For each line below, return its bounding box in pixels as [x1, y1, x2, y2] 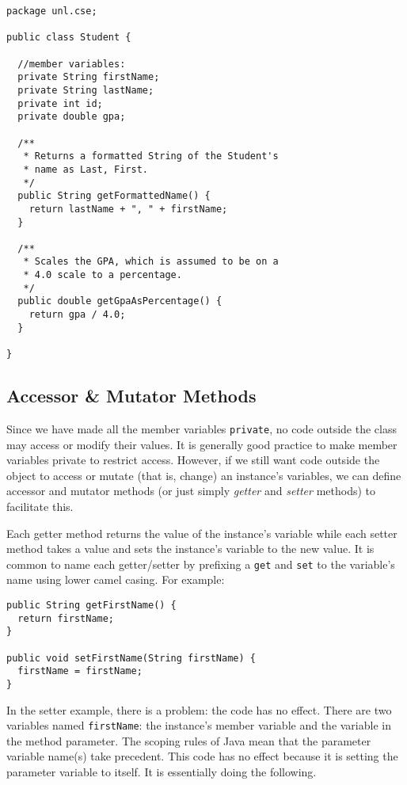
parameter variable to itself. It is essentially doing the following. [6, 764, 317, 780]
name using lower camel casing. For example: [6, 571, 225, 588]
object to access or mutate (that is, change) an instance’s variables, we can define [6, 467, 401, 483]
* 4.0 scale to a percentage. [23, 269, 182, 281]
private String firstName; [17, 71, 160, 83]
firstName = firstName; [17, 665, 143, 677]
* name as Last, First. [23, 163, 148, 175]
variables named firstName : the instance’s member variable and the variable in [6, 717, 391, 734]
